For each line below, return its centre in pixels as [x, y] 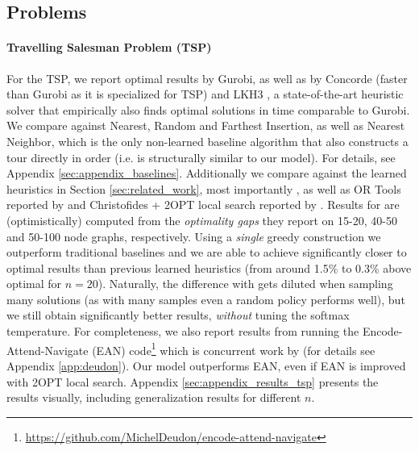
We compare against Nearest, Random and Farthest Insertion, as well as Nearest [206, 125]
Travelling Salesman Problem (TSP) [109, 47]
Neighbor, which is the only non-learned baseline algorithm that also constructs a [207, 141]
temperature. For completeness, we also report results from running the [183, 331]
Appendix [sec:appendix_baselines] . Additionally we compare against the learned [207, 173]
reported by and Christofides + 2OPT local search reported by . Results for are [203, 205]
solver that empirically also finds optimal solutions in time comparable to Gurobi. [208, 109]
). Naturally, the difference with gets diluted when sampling [245, 284]
